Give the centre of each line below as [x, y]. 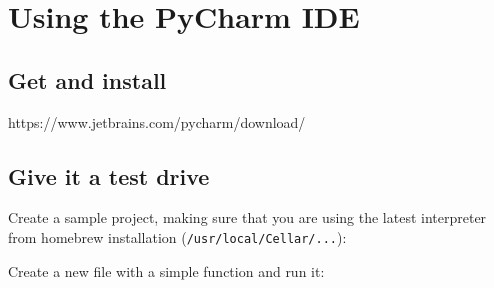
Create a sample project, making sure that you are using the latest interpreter [247, 217]
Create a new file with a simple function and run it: [166, 270]
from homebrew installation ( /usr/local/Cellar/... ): [177, 236]
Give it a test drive [109, 175]
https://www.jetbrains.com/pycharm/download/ [157, 121]
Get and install [87, 79]
